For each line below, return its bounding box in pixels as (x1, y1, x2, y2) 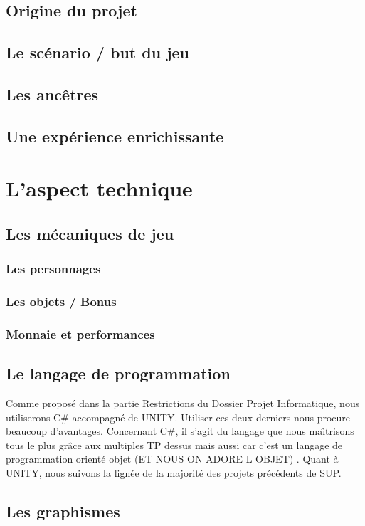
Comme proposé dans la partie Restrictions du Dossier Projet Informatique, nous (6, 396, 360, 411)
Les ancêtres (6, 83, 99, 105)
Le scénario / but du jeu (6, 41, 190, 63)
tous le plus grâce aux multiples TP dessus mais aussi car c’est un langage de (6, 437, 343, 452)
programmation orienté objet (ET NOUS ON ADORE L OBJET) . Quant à (6, 451, 339, 466)
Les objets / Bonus (6, 293, 117, 310)
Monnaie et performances (6, 325, 155, 342)
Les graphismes (6, 500, 120, 522)
